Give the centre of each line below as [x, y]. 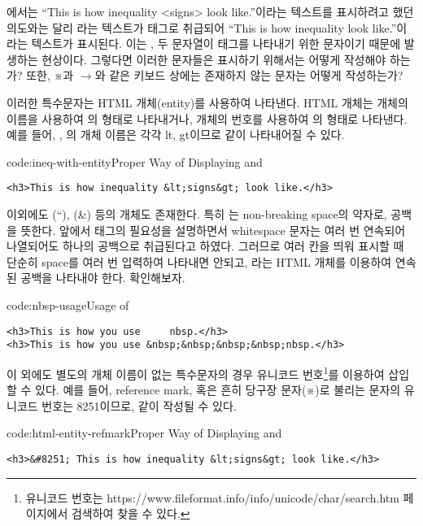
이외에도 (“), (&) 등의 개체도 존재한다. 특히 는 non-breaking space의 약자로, [197, 214]
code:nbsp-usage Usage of [68, 304]
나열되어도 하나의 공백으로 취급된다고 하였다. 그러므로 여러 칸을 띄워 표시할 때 [205, 246]
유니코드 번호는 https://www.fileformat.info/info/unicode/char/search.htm [212, 497]
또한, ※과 [50, 75]
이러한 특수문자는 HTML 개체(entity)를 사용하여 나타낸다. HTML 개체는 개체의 [207, 102]
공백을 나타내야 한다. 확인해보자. [103, 278]
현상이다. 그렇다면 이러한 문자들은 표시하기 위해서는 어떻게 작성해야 [214, 59]
